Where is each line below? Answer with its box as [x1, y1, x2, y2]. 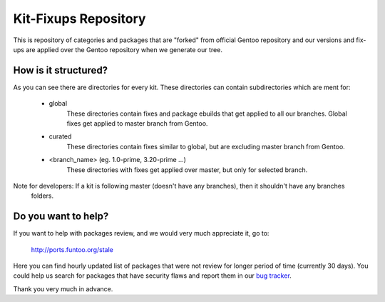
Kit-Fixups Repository [13, 11, 146, 26]
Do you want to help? [13, 211, 109, 223]
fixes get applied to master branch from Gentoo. [66, 119, 208, 128]
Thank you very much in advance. [13, 284, 113, 293]
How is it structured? [13, 64, 108, 76]
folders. [31, 191, 53, 200]
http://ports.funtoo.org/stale [31, 245, 113, 253]
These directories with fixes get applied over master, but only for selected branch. [66, 165, 308, 174]
